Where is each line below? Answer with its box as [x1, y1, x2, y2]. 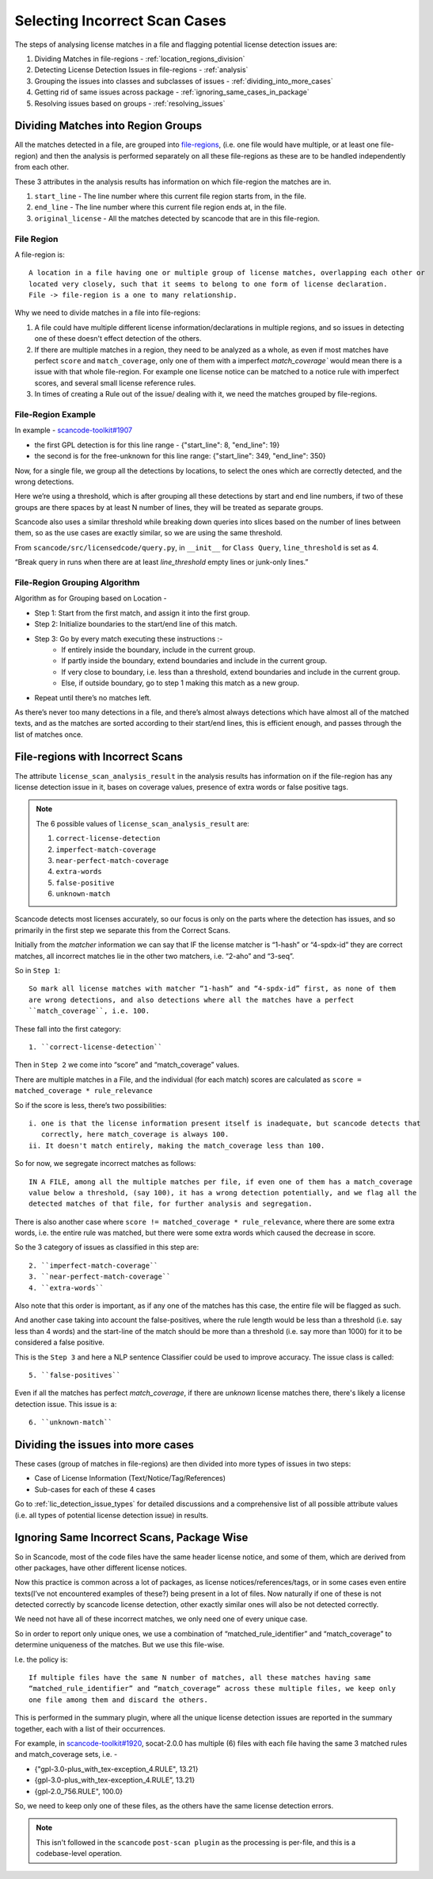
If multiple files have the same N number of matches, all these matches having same [28, 1674, 371, 1682]
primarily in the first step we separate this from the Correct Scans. [14, 925, 231, 935]
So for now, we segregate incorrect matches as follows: [14, 1159, 196, 1168]
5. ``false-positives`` [28, 1371, 121, 1379]
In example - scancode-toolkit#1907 [14, 425, 133, 435]
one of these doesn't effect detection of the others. [34, 334, 202, 343]
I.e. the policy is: [14, 1655, 68, 1664]
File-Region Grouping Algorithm [14, 577, 140, 588]
